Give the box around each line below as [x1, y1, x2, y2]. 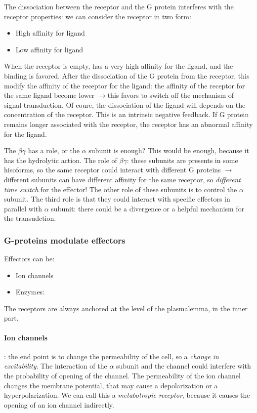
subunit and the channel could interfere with [116, 361, 251, 371]
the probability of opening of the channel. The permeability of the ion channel [4, 371, 241, 381]
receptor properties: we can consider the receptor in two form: [4, 11, 191, 21]
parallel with [4, 203, 43, 213]
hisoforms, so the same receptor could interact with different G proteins [4, 165, 221, 175]
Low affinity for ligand [15, 44, 84, 54]
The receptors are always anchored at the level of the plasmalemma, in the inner [4, 303, 248, 313]
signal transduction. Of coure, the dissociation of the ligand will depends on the [4, 99, 246, 110]
